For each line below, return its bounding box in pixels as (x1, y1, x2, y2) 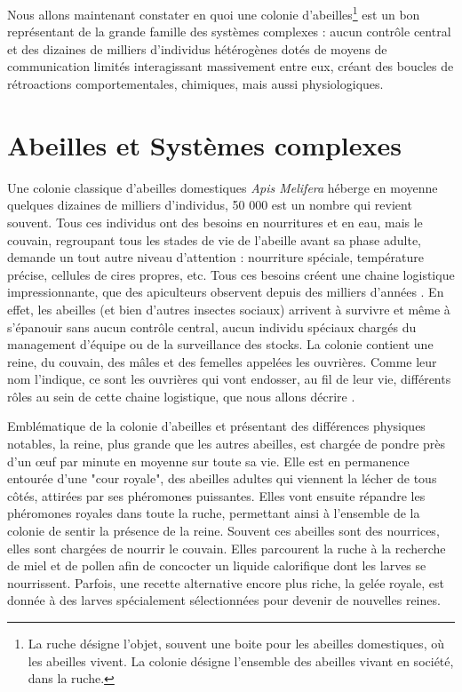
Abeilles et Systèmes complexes (7, 126, 402, 163)
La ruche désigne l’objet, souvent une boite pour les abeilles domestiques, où (28, 634, 444, 652)
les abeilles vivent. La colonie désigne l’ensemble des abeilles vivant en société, (28, 651, 454, 670)
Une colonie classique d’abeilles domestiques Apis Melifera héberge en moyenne (7, 178, 438, 196)
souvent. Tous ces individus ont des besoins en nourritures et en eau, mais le (7, 212, 423, 231)
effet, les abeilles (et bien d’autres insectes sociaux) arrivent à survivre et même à (7, 299, 450, 318)
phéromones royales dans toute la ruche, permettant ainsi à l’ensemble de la (7, 504, 420, 522)
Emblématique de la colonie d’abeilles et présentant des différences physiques (7, 417, 426, 435)
